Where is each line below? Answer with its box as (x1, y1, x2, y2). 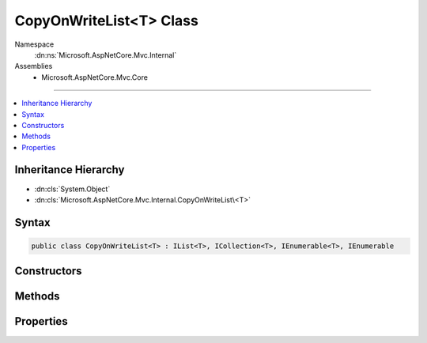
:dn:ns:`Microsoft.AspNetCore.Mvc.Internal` (34, 50, 177, 59)
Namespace (14, 40, 55, 49)
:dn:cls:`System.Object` (34, 184, 111, 194)
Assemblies (14, 62, 53, 71)
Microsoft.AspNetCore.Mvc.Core (41, 72, 148, 82)
